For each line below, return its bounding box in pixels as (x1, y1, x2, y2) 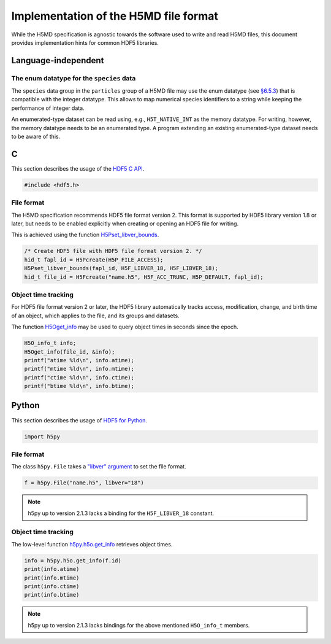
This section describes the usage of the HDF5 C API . (11, 165, 145, 172)
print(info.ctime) (24, 583, 80, 589)
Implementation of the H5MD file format (11, 9, 219, 23)
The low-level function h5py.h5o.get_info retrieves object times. (11, 540, 173, 548)
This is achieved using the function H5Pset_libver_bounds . (11, 231, 159, 239)
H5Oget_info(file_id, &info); (24, 348, 115, 355)
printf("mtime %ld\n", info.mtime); (24, 365, 135, 373)
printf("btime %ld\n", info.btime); (24, 382, 135, 390)
